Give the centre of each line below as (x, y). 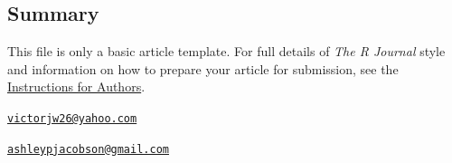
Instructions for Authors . (76, 86)
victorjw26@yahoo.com (72, 118)
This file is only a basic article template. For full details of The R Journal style (226, 51)
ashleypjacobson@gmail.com (88, 149)
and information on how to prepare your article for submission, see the (203, 68)
